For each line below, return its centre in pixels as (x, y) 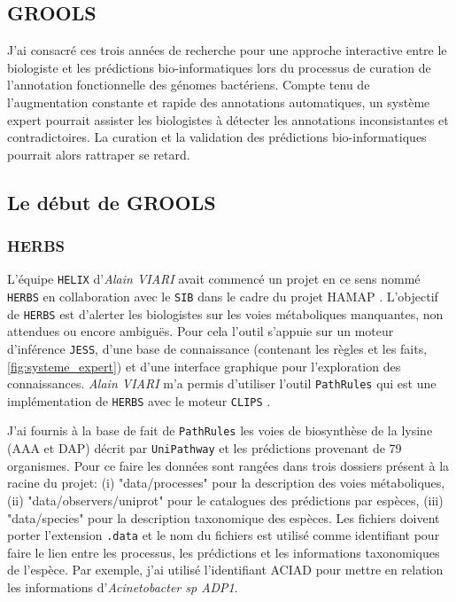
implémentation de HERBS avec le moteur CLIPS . (139, 400)
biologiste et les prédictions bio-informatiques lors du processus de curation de (219, 67)
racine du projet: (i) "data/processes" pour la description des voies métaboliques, (226, 483)
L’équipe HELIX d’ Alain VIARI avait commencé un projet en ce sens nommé (214, 279)
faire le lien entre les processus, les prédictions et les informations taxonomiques (224, 552)
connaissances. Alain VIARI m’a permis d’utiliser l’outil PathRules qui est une (222, 383)
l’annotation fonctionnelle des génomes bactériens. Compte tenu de (189, 85)
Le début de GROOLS (112, 202)
